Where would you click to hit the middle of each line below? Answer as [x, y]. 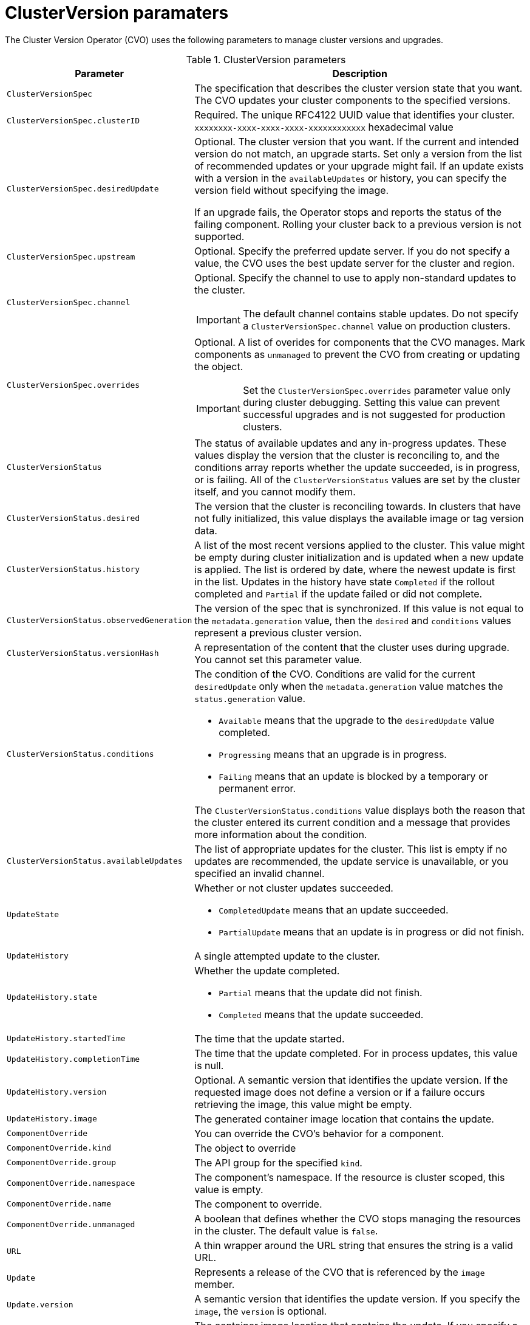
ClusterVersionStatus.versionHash [83, 653]
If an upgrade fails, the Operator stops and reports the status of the [348, 212]
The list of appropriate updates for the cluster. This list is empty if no [351, 849]
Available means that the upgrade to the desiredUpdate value [357, 720]
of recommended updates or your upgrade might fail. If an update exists [359, 166]
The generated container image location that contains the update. [344, 1119]
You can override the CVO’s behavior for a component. [319, 1133]
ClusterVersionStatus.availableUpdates [95, 861]
